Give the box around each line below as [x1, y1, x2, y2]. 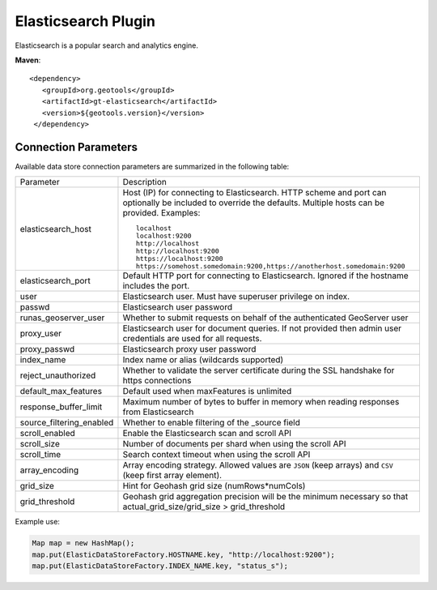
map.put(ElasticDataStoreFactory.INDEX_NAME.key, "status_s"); [32, 561, 289, 571]
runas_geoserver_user [19, 312, 105, 323]
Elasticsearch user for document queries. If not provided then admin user [122, 323, 402, 334]
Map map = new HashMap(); [32, 539, 135, 548]
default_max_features [19, 386, 103, 397]
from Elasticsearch [122, 406, 194, 417]
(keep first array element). [122, 470, 223, 481]
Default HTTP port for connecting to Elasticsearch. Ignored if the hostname [122, 270, 409, 281]
